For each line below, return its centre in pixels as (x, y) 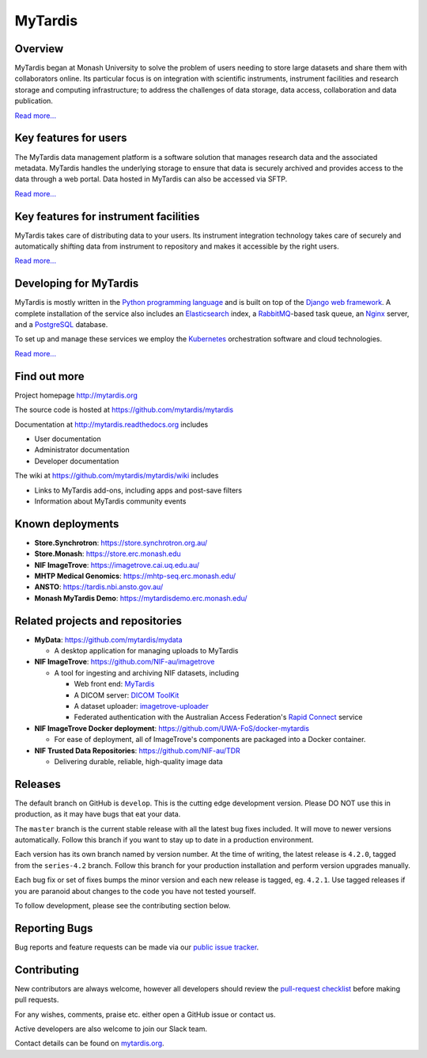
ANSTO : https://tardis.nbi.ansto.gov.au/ (99, 587)
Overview (39, 49)
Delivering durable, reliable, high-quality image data (138, 761)
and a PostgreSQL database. (61, 325)
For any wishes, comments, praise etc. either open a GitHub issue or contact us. (145, 1014)
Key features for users (71, 138)
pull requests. (37, 1000)
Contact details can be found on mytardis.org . (90, 1043)
